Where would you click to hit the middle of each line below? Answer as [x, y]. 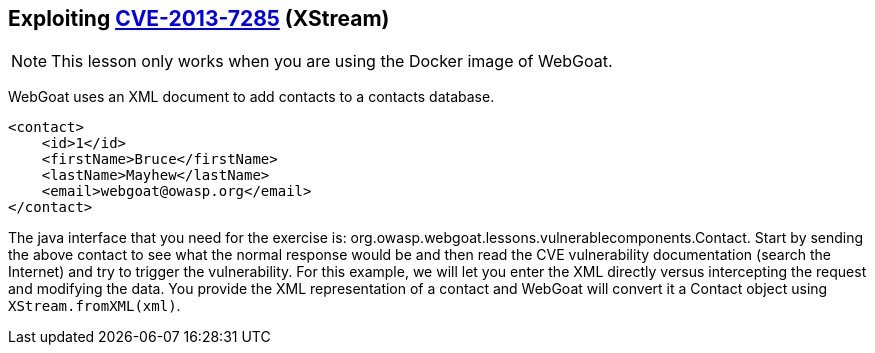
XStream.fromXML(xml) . [94, 306]
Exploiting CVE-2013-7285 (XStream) [199, 18]
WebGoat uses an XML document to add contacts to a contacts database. [251, 97]
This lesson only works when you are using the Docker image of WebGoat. [332, 61]
